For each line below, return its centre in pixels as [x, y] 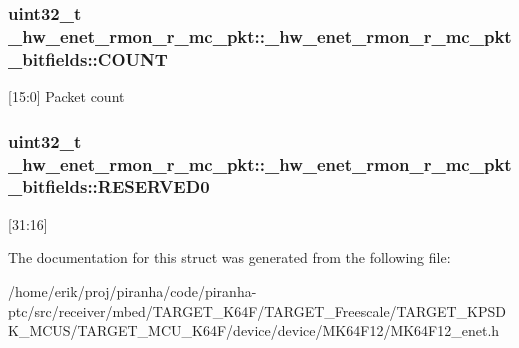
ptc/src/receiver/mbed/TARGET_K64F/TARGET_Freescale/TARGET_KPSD [257, 310]
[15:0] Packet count [66, 96]
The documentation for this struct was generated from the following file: [229, 257]
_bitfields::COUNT [88, 58]
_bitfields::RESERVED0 [109, 186]
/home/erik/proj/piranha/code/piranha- [132, 290]
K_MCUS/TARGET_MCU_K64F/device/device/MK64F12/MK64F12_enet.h [254, 330]
